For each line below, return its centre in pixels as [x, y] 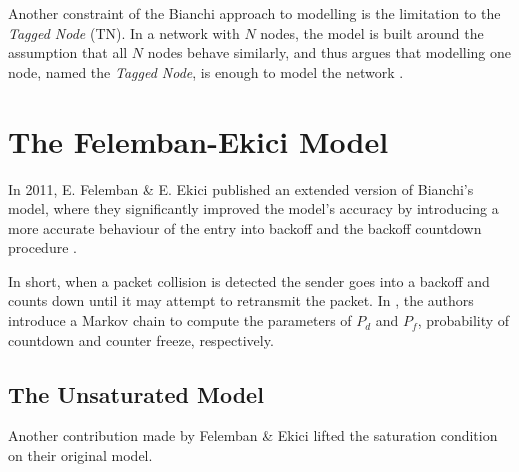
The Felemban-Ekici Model [198, 140]
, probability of [463, 320]
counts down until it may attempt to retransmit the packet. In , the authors [241, 300]
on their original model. [80, 455]
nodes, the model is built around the [372, 32]
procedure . [42, 247]
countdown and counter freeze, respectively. [141, 339]
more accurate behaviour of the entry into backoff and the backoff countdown [245, 227]
